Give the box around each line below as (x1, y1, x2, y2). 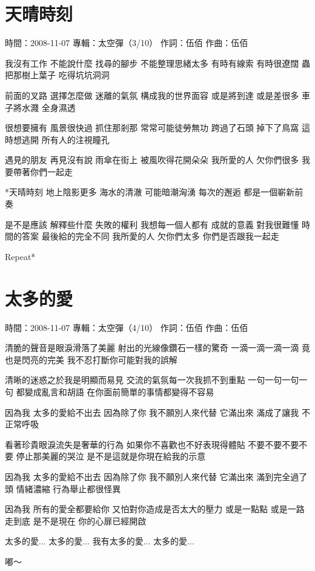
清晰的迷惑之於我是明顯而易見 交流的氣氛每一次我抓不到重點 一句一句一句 (5, 373, 299, 386)
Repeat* (5, 250, 36, 262)
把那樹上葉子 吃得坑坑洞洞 (5, 68, 110, 81)
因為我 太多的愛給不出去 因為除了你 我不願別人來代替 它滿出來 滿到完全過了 (5, 470, 308, 483)
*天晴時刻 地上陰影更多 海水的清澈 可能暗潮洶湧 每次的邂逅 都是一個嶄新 (5, 185, 295, 198)
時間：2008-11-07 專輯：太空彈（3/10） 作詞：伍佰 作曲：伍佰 (5, 36, 248, 49)
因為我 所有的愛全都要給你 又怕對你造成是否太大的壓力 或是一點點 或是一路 (5, 503, 305, 515)
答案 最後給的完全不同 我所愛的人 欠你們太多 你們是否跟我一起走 (21, 230, 279, 242)
